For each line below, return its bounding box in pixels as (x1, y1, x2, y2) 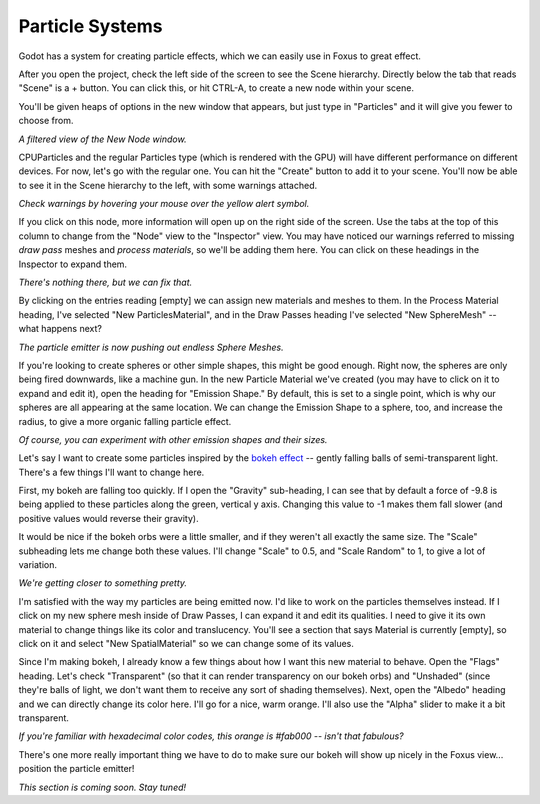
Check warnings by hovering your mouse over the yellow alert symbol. (18, 198, 310, 210)
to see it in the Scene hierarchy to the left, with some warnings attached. (18, 179, 318, 191)
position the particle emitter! (18, 763, 135, 775)
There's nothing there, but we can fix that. (18, 276, 193, 289)
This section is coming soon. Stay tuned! (18, 781, 187, 793)
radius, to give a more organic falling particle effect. (18, 415, 232, 427)
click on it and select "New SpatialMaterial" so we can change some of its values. (18, 638, 355, 649)
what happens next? (18, 323, 102, 335)
